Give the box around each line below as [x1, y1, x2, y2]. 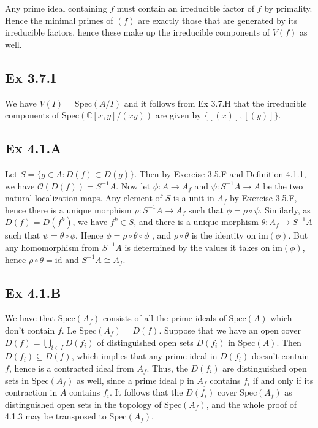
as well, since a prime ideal [76, 373, 177, 386]
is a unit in [173, 191, 214, 204]
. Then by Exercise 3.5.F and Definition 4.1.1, [134, 167, 306, 180]
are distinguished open [222, 361, 307, 374]
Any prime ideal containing [5, 2, 107, 14]
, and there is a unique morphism [134, 215, 259, 228]
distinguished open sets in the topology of [5, 397, 162, 410]
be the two [263, 179, 303, 192]
